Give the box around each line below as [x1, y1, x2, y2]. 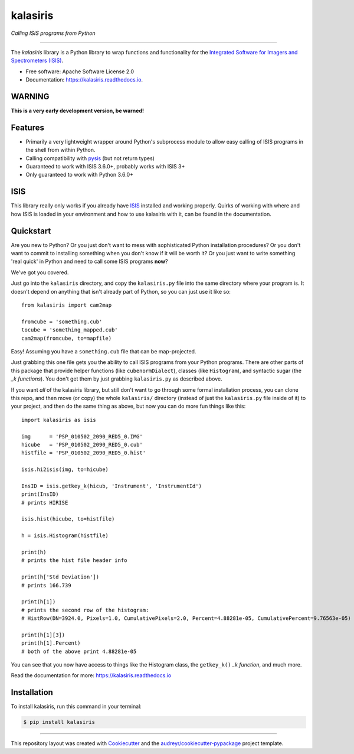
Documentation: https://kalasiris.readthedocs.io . [25, 76, 143, 83]
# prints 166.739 [21, 582, 71, 589]
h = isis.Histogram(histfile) [21, 532, 109, 539]
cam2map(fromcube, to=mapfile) [21, 334, 112, 342]
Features [11, 122, 44, 132]
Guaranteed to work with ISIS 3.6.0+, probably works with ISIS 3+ [25, 163, 185, 170]
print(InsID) [21, 491, 59, 498]
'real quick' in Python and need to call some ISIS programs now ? [11, 258, 168, 265]
